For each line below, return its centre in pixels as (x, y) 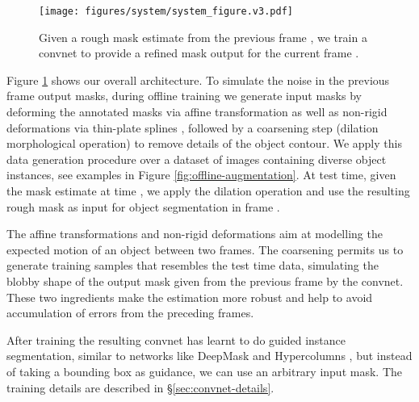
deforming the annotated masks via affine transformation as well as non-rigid (197, 112)
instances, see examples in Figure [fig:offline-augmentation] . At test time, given (201, 175)
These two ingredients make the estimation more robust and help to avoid (190, 297)
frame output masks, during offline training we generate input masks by (184, 96)
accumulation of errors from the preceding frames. (130, 313)
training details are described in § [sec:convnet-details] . (140, 387)
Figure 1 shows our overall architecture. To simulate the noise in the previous (198, 80)
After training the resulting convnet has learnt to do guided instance (176, 339)
